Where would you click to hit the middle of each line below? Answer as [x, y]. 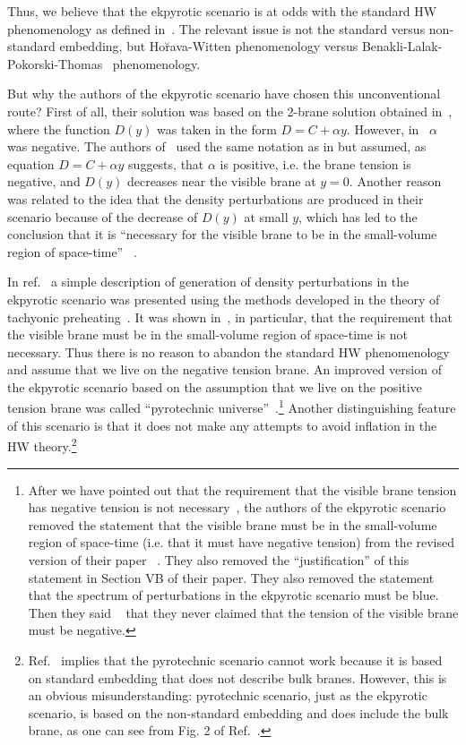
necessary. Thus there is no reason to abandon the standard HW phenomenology [229, 351]
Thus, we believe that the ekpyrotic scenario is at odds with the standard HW [222, 11]
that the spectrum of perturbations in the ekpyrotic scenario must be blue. [233, 595]
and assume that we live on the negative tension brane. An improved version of [224, 369]
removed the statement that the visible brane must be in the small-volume [233, 524]
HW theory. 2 [42, 445]
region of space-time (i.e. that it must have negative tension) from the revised [242, 542]
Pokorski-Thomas [55, 63]
